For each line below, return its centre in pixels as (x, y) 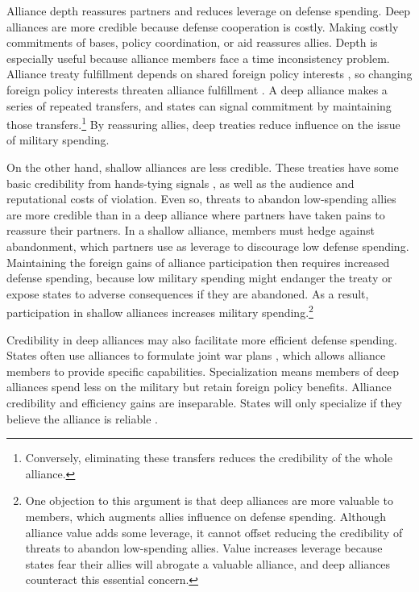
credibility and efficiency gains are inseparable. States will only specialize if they (204, 402)
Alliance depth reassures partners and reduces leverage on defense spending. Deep (209, 10)
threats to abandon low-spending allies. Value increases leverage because (204, 548)
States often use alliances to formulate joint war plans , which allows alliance (196, 355)
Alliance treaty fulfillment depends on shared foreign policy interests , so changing (209, 74)
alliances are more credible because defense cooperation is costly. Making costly (203, 26)
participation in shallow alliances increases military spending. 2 (160, 311)
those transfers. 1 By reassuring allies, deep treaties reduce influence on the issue (203, 123)
